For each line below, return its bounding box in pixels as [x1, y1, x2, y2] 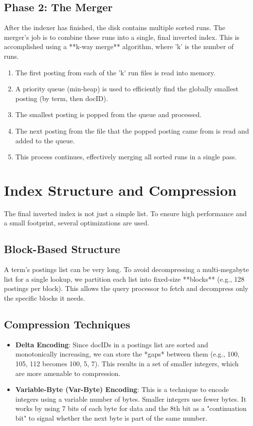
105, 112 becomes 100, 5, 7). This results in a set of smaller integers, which [15, 358, 239, 369]
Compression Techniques [4, 317, 130, 332]
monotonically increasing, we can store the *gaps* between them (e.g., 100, [15, 349, 240, 359]
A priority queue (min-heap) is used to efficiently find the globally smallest [15, 84, 238, 94]
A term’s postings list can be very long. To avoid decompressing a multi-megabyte [4, 264, 249, 274]
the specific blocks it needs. [4, 293, 85, 303]
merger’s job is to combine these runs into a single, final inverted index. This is [4, 32, 240, 42]
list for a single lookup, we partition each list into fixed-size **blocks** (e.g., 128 [4, 273, 245, 284]
